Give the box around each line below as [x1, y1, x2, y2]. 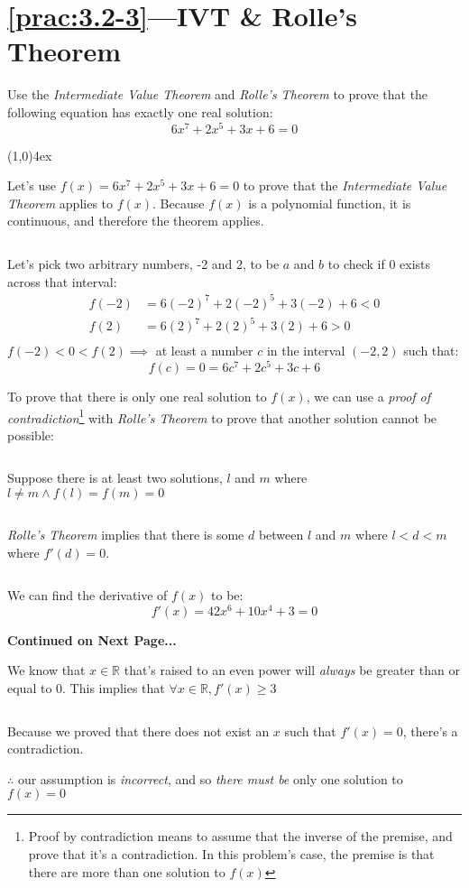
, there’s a [402, 721, 458, 740]
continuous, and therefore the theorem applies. [7, 211, 264, 230]
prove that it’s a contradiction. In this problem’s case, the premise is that [28, 844, 435, 863]
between [258, 524, 304, 543]
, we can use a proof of [306, 386, 431, 405]
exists [400, 254, 431, 273]
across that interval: [7, 272, 117, 291]
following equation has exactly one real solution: [7, 102, 273, 121]
